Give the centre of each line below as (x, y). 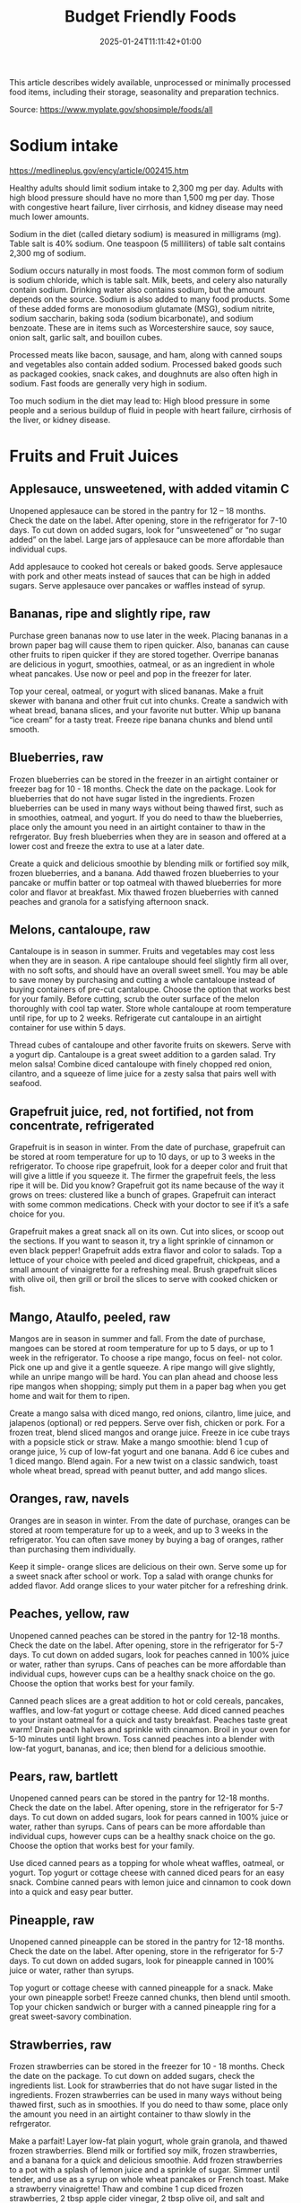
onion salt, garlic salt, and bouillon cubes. (86, 337)
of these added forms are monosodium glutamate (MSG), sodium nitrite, (142, 308)
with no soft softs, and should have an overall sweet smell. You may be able (149, 970)
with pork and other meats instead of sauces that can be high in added (140, 576)
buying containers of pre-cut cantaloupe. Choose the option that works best (150, 989)
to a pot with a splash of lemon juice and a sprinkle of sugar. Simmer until (145, 2170)
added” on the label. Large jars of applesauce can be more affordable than (147, 539)
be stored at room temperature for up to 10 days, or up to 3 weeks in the (142, 1157)
